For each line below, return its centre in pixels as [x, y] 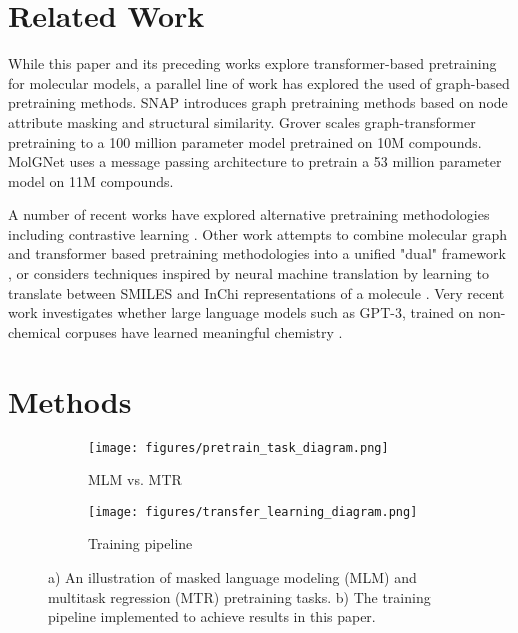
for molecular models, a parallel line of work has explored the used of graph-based [259, 82]
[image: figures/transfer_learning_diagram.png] [253, 511]
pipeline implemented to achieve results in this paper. [212, 616]
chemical [34, 331]
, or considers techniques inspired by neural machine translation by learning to [248, 273]
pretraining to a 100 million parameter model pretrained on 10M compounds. [245, 141]
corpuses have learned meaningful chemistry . [204, 331]
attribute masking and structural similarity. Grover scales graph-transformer [242, 121]
